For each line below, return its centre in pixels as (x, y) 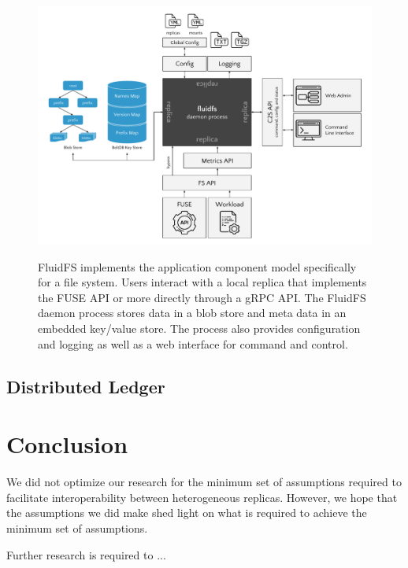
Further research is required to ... (86, 554)
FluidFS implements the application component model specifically (197, 266)
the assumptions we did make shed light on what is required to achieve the (187, 513)
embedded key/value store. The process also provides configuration (199, 328)
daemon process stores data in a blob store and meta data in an (192, 313)
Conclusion (67, 444)
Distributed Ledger (86, 386)
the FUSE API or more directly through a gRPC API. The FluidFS (202, 297)
